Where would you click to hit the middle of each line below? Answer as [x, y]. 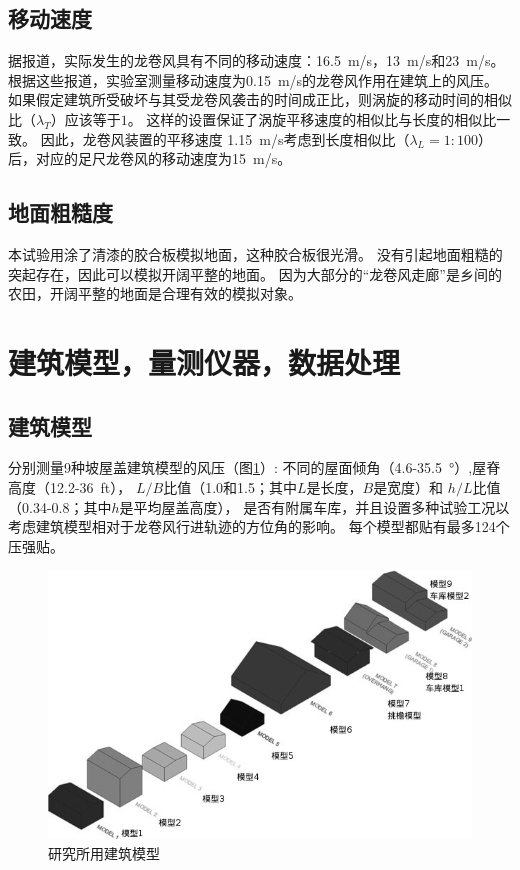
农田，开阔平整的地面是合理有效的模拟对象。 [155, 293]
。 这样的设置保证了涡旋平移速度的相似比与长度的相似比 [312, 118]
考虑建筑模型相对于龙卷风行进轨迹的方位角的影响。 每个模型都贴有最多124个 [259, 526]
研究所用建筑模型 [104, 852]
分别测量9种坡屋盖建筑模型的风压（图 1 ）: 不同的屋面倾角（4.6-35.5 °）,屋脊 [254, 467]
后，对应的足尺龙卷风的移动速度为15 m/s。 [150, 158]
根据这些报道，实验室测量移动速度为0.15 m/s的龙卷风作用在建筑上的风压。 [253, 79]
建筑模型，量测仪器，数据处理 [204, 361]
